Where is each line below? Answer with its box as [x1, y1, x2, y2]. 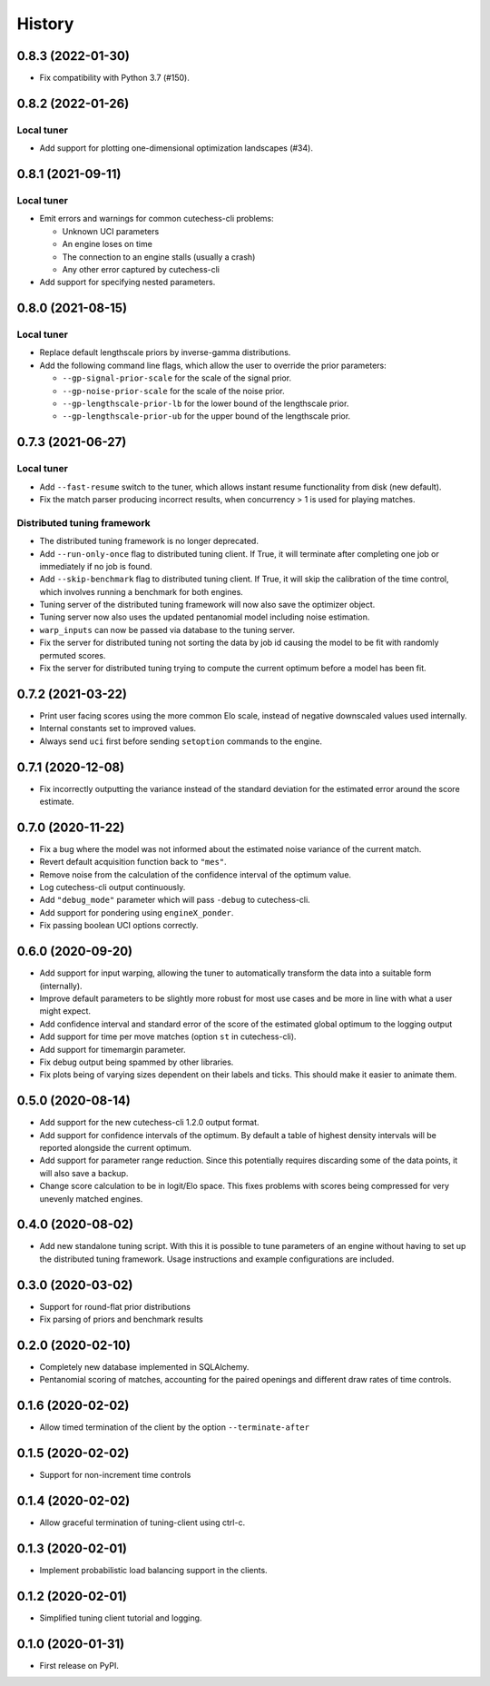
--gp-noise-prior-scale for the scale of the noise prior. [62, 385, 285, 396]
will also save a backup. [39, 1167, 129, 1178]
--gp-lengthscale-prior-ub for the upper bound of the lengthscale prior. [62, 411, 351, 421]
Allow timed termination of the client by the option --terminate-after [39, 1422, 310, 1433]
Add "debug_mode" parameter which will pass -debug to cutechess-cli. [39, 895, 310, 906]
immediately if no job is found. [39, 560, 153, 571]
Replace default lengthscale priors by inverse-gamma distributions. [39, 347, 291, 358]
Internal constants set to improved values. [39, 723, 197, 734]
